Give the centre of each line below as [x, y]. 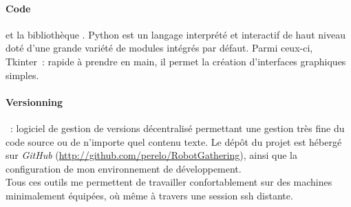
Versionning [34, 101]
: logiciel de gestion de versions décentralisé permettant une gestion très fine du [177, 128]
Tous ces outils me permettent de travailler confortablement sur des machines [169, 182]
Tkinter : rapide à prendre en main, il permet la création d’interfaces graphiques [176, 61]
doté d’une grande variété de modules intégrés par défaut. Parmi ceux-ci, [159, 48]
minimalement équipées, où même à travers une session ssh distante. [149, 195]
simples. [22, 75]
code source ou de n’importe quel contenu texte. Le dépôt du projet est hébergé [174, 141]
